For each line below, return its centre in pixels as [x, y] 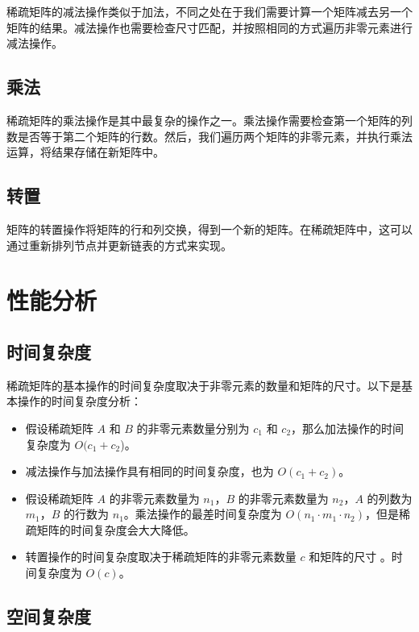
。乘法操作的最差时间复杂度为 [203, 514]
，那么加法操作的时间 [348, 428]
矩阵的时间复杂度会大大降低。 [116, 529]
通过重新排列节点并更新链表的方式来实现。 [119, 245]
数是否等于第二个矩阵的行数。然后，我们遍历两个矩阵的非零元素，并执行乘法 [209, 136]
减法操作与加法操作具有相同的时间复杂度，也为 [149, 471]
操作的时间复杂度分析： [79, 401]
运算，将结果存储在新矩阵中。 [85, 152]
